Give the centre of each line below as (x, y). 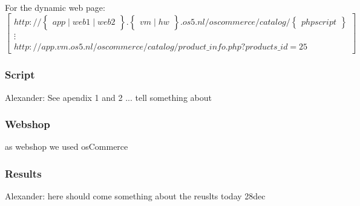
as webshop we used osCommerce (67, 146)
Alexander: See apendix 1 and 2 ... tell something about (108, 97)
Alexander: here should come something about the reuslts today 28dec (135, 196)
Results (23, 173)
